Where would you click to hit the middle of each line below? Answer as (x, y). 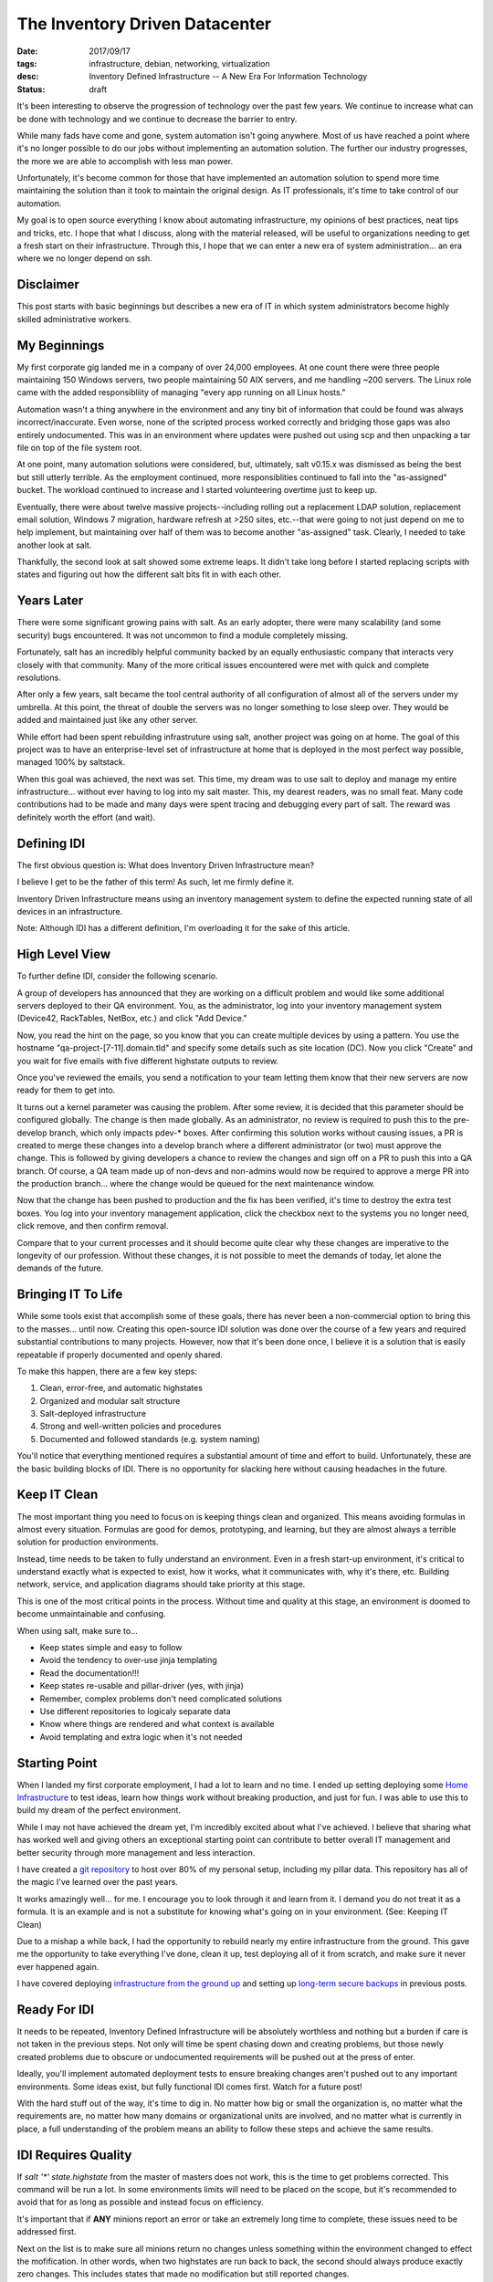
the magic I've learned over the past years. (97, 1882)
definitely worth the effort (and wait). (86, 817)
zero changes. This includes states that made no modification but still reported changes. (184, 2274)
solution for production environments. (88, 1542)
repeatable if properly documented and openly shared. (120, 1355)
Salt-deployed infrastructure (93, 1414)
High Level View (64, 954)
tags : (27, 63)
